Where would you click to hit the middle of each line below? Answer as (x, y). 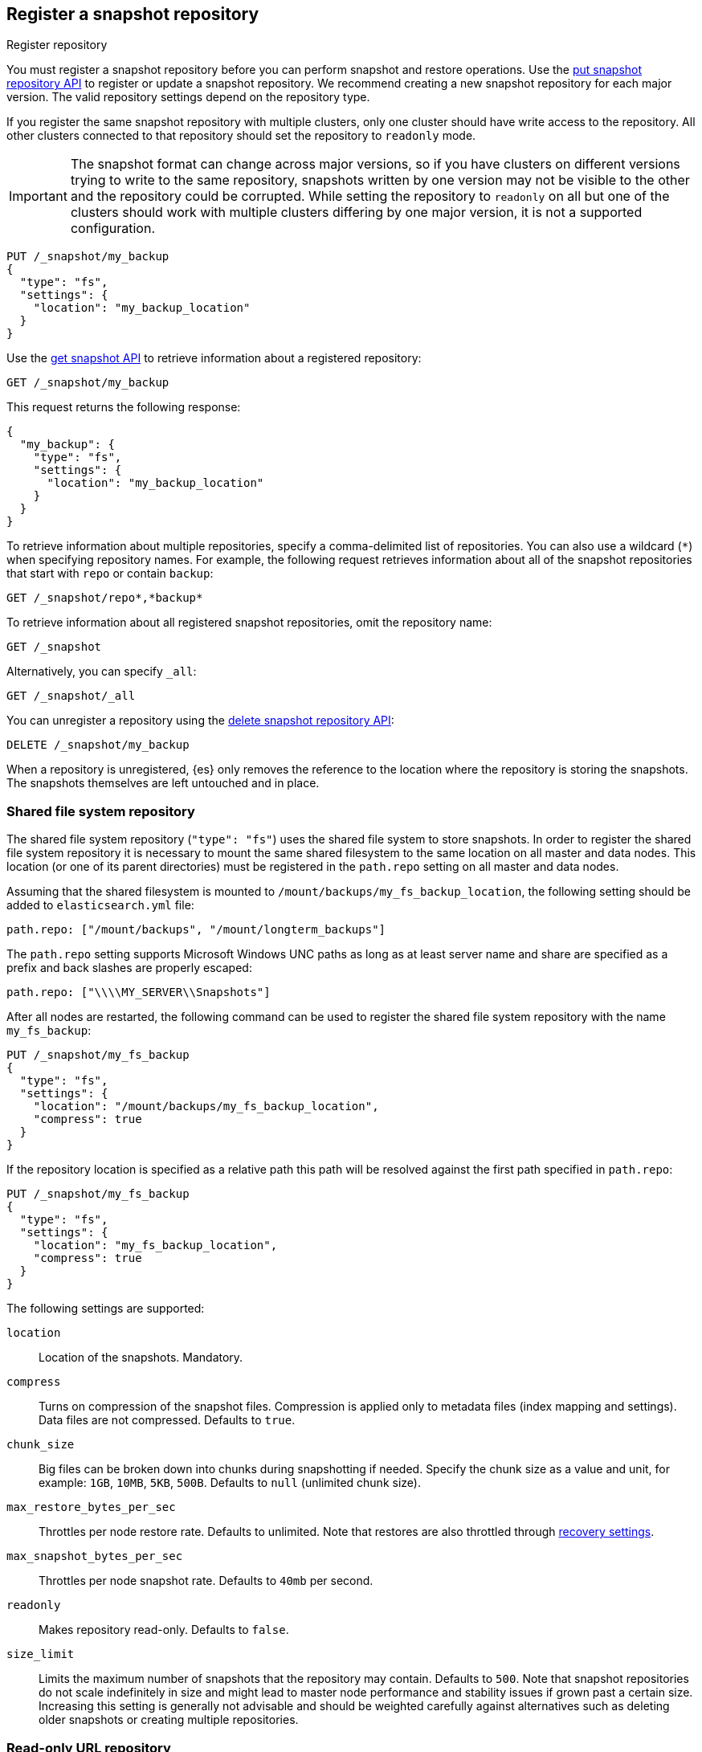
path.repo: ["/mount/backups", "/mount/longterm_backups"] (196, 930)
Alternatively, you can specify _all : (102, 672)
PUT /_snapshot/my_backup (88, 257)
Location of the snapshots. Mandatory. (141, 1358)
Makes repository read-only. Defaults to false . (164, 1630)
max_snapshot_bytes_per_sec (95, 1556)
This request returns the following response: (124, 407)
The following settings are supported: (106, 1309)
